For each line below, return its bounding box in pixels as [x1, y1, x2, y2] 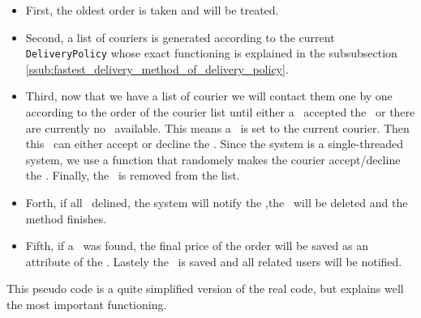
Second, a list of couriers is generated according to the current [25, 28, 335, 45]
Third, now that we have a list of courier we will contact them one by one [25, 87, 393, 104]
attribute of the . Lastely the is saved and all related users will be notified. [25, 252, 402, 269]
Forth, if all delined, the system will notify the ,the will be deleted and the [25, 194, 408, 210]
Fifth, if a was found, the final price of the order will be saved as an [25, 237, 368, 254]
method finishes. [25, 210, 107, 227]
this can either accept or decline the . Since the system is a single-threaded [25, 135, 403, 152]
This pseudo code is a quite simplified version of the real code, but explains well [6, 280, 404, 297]
